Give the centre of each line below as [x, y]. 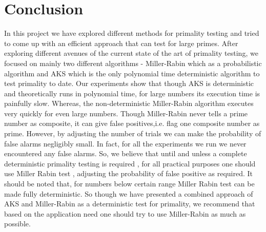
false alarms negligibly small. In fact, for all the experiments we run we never [125, 143]
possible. [17, 224]
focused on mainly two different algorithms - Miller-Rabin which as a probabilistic [133, 63]
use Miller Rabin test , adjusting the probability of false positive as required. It [129, 173]
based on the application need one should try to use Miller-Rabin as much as [125, 213]
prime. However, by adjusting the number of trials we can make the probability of [133, 133]
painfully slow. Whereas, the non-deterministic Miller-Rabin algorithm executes [129, 103]
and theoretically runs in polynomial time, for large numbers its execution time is [132, 93]
